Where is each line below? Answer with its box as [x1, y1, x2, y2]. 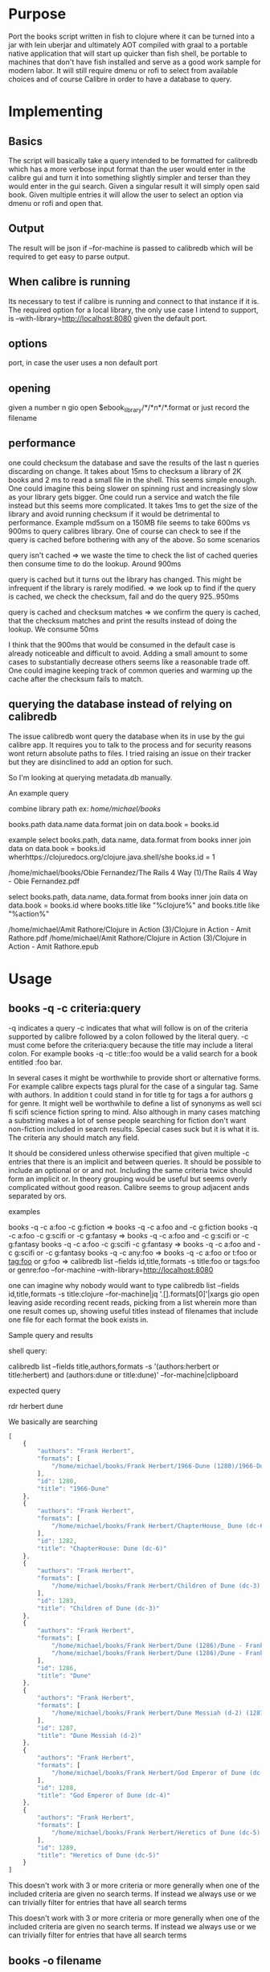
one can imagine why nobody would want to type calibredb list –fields [8, 1280, 239, 1290]
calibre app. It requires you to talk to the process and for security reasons [8, 739, 252, 749]
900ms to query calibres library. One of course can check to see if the [8, 526, 241, 536]
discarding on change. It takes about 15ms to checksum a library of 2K [8, 466, 242, 476]
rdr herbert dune [8, 1401, 63, 1410]
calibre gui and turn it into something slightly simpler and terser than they [8, 172, 251, 182]
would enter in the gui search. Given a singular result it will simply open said [8, 181, 260, 191]
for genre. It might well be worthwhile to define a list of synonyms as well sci [8, 1098, 262, 1108]
